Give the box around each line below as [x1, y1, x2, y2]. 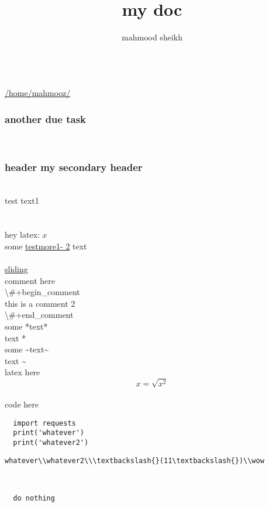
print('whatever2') [13, 439, 89, 447]
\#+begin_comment [5, 286, 80, 298]
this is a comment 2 [5, 297, 75, 309]
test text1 [5, 194, 39, 206]
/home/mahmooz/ [5, 87, 71, 99]
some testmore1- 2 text [5, 239, 87, 252]
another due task [5, 111, 87, 126]
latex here [5, 366, 40, 378]
